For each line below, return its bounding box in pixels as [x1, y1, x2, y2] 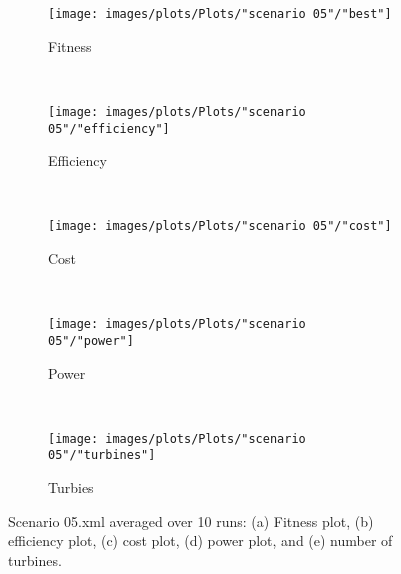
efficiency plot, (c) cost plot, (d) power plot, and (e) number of [8, 530, 393, 551]
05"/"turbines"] [48, 448, 156, 463]
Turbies [48, 477, 94, 497]
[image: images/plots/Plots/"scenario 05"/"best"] [48, 7, 392, 21]
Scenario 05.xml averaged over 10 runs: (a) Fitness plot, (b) [8, 510, 374, 531]
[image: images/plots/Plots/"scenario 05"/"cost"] [48, 219, 392, 234]
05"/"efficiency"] [48, 121, 170, 136]
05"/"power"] [48, 333, 134, 348]
